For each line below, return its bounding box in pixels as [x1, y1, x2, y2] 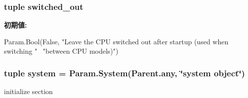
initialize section [4, 86, 53, 97]
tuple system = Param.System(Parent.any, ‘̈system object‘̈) [4, 66, 245, 79]
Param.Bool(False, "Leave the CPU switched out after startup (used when [4, 36, 229, 46]
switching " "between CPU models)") [4, 46, 119, 56]
